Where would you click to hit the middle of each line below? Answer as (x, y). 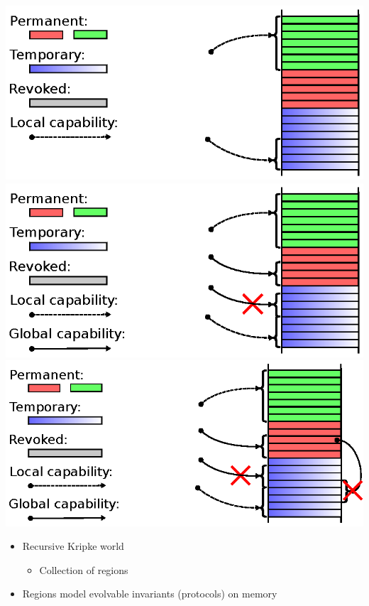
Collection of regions (84, 569)
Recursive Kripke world (73, 546)
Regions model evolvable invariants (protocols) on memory (150, 594)
